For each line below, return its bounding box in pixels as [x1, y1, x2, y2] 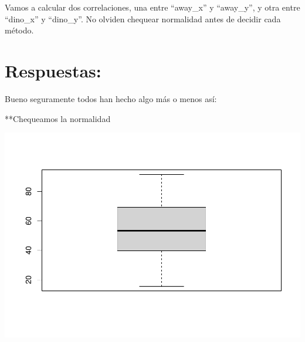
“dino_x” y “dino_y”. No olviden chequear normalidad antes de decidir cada [5, 12, 281, 25]
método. [5, 24, 34, 36]
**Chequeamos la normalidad [5, 112, 111, 124]
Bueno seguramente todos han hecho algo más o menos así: [5, 92, 217, 104]
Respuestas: [5, 58, 101, 82]
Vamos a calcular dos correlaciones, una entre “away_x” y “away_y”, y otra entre [5, 1, 300, 13]
